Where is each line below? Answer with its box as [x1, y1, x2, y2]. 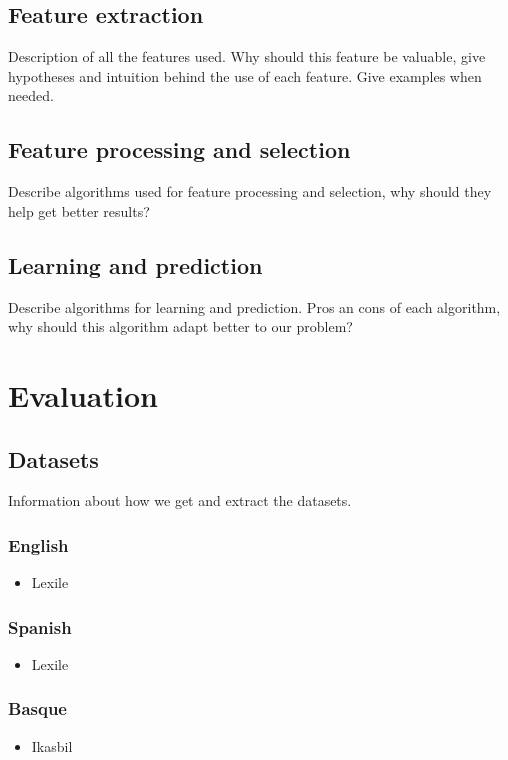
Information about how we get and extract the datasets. [8, 490, 352, 511]
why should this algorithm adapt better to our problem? [8, 316, 353, 337]
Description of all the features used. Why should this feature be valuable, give [8, 46, 486, 67]
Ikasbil [31, 735, 73, 756]
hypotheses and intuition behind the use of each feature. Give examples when [8, 65, 482, 86]
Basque [8, 696, 67, 721]
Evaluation [8, 374, 158, 415]
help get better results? [8, 200, 150, 221]
